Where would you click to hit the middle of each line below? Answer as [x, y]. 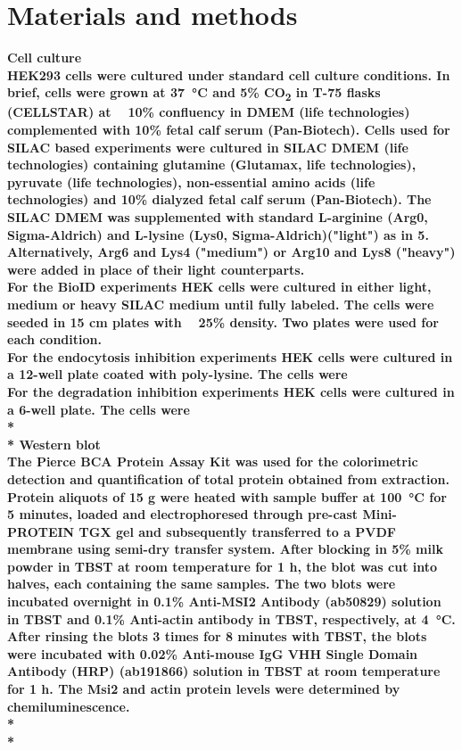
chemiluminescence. [69, 706]
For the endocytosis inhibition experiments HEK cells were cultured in [230, 356]
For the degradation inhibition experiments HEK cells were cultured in [231, 391]
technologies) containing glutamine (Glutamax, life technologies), [212, 165]
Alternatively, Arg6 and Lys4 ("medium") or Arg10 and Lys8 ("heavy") [231, 252]
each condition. [54, 339]
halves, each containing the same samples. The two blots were [202, 584]
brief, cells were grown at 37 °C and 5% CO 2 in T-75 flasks [194, 94]
